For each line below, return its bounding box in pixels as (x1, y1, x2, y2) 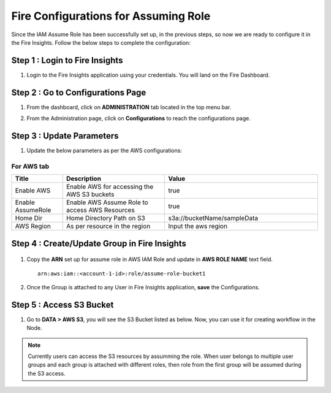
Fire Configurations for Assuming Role (11, 9, 211, 23)
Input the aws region (168, 222, 228, 231)
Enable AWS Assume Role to (66, 198, 148, 207)
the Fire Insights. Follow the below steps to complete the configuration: (11, 39, 191, 46)
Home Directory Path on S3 (66, 214, 145, 223)
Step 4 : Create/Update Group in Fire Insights (11, 238, 187, 248)
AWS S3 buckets (66, 190, 115, 199)
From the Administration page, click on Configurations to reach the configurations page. (26, 115, 251, 122)
